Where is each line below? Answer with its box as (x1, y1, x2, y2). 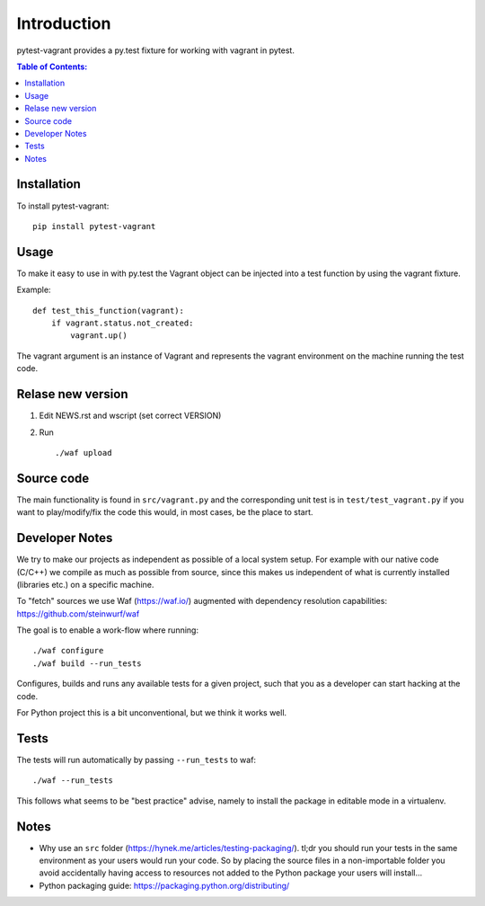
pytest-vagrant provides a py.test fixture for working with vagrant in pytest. (16, 45, 295, 56)
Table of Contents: (16, 61, 88, 72)
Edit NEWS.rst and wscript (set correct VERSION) (39, 410, 222, 422)
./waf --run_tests (32, 776, 114, 786)
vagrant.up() (70, 331, 128, 341)
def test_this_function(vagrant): (32, 306, 184, 315)
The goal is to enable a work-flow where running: (16, 625, 199, 635)
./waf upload (55, 448, 112, 457)
